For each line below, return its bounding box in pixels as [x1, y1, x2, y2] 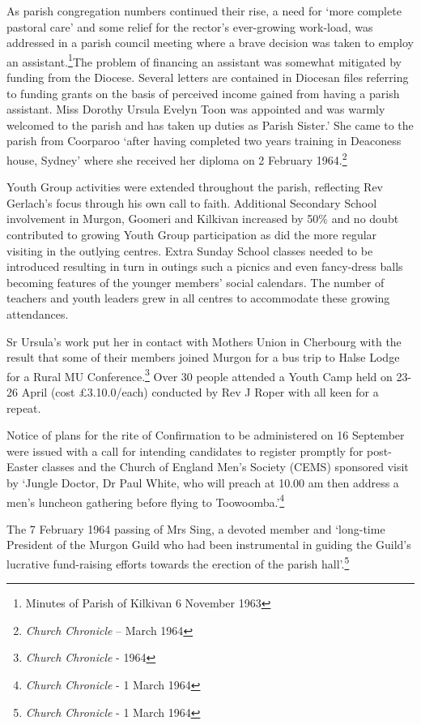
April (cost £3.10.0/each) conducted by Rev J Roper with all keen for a [21, 384, 379, 401]
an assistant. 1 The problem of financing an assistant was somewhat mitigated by [6, 50, 402, 70]
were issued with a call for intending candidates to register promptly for [6, 442, 364, 459]
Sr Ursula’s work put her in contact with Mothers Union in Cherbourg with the [6, 332, 402, 350]
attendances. [6, 306, 69, 322]
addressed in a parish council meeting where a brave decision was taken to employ [6, 34, 414, 51]
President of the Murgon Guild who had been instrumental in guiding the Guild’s [6, 536, 411, 553]
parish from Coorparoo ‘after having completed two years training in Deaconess [6, 132, 402, 149]
